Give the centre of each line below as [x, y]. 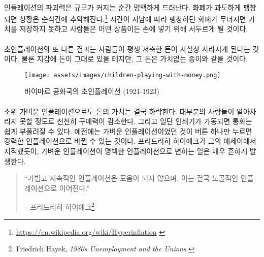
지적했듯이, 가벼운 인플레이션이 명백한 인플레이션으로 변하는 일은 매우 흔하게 [126, 151]
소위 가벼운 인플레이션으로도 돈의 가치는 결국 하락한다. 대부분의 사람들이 [119, 111]
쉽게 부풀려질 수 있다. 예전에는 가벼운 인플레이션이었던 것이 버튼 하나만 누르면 [128, 131]
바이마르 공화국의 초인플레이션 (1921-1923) [92, 91]
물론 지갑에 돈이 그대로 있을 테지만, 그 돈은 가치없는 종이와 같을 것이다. [135, 59]
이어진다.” [74, 188]
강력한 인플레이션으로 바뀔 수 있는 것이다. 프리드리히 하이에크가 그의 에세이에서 [130, 141]
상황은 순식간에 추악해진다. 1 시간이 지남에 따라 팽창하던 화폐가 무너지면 [133, 18]
